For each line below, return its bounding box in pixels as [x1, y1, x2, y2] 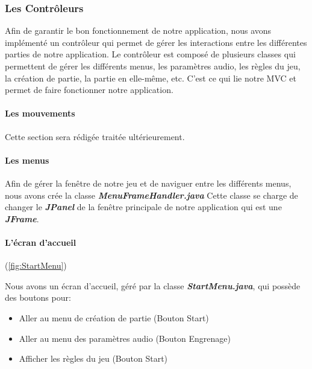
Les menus [5, 153, 49, 166]
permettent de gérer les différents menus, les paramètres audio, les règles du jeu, [5, 60, 301, 72]
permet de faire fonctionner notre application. [5, 83, 173, 96]
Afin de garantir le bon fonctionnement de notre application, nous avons [5, 24, 272, 37]
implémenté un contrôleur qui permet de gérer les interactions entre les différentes [5, 36, 307, 48]
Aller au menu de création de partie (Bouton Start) [19, 311, 209, 324]
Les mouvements [5, 107, 75, 120]
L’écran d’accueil [5, 236, 76, 248]
